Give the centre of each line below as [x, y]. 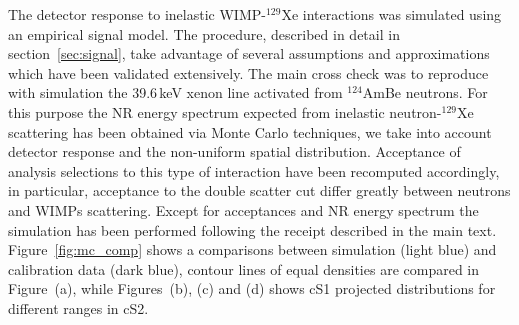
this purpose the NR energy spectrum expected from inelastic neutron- [225, 111]
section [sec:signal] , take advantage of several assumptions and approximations [249, 53]
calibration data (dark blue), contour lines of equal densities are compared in [244, 268]
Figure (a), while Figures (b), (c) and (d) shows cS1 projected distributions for [252, 288]
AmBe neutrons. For [425, 92]
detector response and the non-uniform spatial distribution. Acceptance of [234, 151]
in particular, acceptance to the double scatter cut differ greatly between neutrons [259, 190]
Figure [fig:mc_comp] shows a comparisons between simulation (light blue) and [252, 249]
